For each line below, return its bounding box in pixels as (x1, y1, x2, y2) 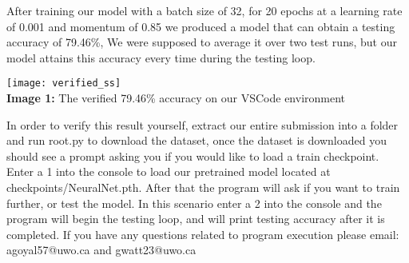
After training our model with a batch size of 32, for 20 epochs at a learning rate (6, 2, 403, 18)
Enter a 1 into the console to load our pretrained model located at (6, 163, 331, 180)
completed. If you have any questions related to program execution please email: (6, 225, 399, 242)
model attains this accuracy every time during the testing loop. (6, 49, 316, 66)
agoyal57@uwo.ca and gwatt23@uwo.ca (6, 241, 197, 258)
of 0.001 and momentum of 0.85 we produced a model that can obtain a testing (6, 18, 395, 34)
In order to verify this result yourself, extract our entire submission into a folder (6, 116, 399, 133)
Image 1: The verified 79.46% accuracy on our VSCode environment (6, 90, 346, 106)
